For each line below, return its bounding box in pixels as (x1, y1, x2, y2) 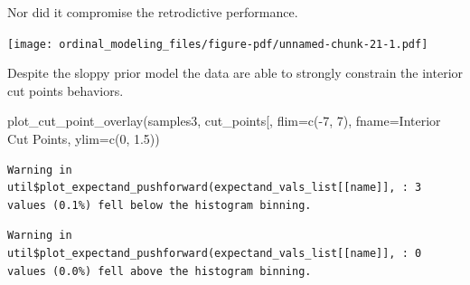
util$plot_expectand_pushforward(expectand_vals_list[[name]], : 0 (7, 247, 422, 260)
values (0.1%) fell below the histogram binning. (7, 198, 312, 212)
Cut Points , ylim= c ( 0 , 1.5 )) (7, 129, 160, 148)
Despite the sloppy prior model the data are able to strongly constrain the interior (7, 63, 464, 82)
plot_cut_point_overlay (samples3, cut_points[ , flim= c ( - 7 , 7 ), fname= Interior (7, 111, 441, 130)
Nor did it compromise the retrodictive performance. (7, 3, 298, 21)
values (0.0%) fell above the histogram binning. (7, 264, 312, 278)
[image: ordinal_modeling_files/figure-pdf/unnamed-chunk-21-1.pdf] (7, 37, 428, 51)
